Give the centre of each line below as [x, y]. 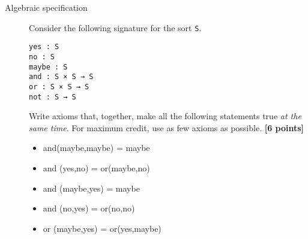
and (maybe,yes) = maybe [91, 188]
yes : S [44, 47]
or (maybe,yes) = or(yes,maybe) [102, 228]
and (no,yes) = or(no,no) [89, 208]
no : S [42, 57]
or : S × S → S [59, 87]
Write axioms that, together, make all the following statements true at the [165, 116]
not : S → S [53, 97]
